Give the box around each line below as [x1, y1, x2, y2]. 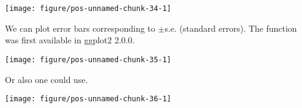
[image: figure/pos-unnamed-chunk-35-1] [5, 55, 172, 64]
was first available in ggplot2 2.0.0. [5, 34, 135, 46]
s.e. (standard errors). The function [164, 21, 297, 34]
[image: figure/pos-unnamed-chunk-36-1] [5, 95, 172, 104]
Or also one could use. [5, 73, 88, 85]
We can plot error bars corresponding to [5, 21, 155, 34]
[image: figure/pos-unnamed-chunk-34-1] [5, 4, 172, 13]
